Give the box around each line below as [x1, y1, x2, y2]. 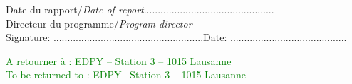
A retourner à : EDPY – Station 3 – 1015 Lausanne [6, 53, 232, 68]
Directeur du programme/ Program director [6, 16, 192, 30]
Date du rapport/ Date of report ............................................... [6, 2, 274, 16]
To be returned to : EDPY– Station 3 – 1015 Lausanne [6, 67, 246, 82]
